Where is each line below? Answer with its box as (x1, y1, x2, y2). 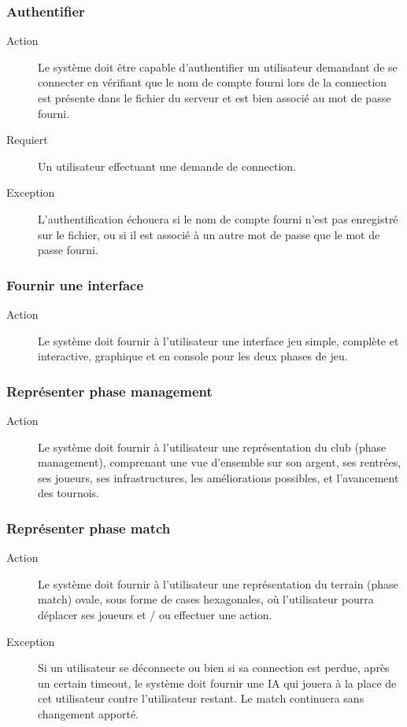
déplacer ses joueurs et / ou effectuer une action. (38, 606, 272, 622)
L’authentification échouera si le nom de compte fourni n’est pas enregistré (38, 210, 398, 227)
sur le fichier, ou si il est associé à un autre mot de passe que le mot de (38, 226, 380, 242)
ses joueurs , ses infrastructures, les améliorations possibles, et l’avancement (38, 469, 399, 485)
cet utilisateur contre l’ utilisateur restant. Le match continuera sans (38, 690, 364, 707)
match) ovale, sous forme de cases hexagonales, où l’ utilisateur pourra (38, 591, 374, 607)
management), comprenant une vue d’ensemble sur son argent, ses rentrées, (38, 454, 401, 471)
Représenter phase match (6, 518, 171, 537)
